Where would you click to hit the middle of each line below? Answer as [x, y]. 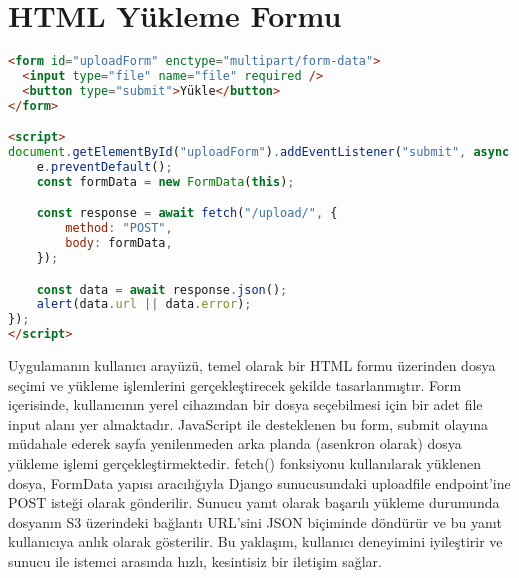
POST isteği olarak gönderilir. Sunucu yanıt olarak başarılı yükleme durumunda [254, 502]
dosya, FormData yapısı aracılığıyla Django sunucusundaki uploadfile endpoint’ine [259, 482]
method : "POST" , [119, 228]
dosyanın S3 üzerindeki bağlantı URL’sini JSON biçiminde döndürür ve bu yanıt [255, 521]
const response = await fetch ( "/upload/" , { [187, 213]
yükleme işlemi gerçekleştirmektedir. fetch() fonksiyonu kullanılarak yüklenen [244, 463]
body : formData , [119, 243]
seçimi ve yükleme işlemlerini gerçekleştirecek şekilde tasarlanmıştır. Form [235, 384]
